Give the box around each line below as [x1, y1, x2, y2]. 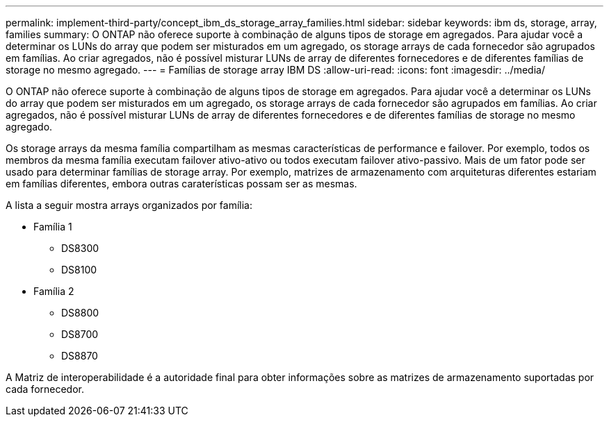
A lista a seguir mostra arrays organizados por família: [6, 199, 252, 211]
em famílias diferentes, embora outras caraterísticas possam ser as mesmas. [6, 178, 357, 189]
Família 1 [33, 221, 72, 233]
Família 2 [33, 285, 74, 297]
